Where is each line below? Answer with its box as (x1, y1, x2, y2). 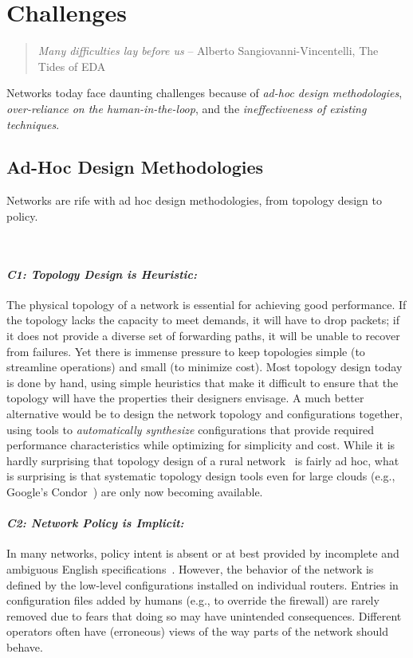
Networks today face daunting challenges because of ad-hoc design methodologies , (6, 84, 403, 101)
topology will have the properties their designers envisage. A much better (6, 390, 364, 406)
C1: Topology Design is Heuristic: (6, 265, 198, 282)
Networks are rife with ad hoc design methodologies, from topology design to (6, 192, 383, 209)
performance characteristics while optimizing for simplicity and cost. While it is (6, 437, 395, 453)
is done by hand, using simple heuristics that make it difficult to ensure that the (6, 374, 399, 390)
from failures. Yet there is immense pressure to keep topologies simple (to (6, 343, 365, 359)
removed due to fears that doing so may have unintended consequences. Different (6, 607, 402, 624)
